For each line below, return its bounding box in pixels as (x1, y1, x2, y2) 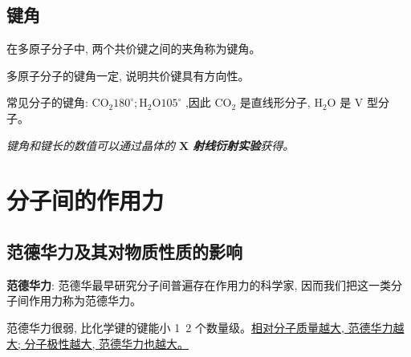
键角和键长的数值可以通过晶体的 (6, 136, 175, 153)
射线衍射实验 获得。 (193, 136, 295, 153)
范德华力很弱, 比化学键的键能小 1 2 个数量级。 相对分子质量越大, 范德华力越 (6, 318, 405, 335)
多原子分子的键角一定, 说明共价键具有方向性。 (6, 67, 250, 83)
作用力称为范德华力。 (28, 292, 141, 309)
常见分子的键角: (6, 94, 88, 111)
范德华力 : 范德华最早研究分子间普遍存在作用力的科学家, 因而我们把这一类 (6, 276, 392, 293)
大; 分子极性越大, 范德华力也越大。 (6, 335, 189, 351)
